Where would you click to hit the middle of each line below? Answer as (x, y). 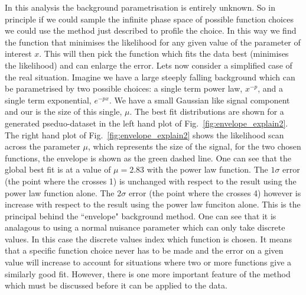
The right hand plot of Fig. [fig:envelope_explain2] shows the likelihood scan (144, 134)
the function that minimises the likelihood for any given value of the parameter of (153, 42)
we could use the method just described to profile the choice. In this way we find (151, 30)
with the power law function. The (207, 169)
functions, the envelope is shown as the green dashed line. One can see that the (148, 158)
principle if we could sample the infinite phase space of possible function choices (149, 19)
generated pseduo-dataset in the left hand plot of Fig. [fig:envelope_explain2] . (147, 123)
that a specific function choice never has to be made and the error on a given (144, 250)
